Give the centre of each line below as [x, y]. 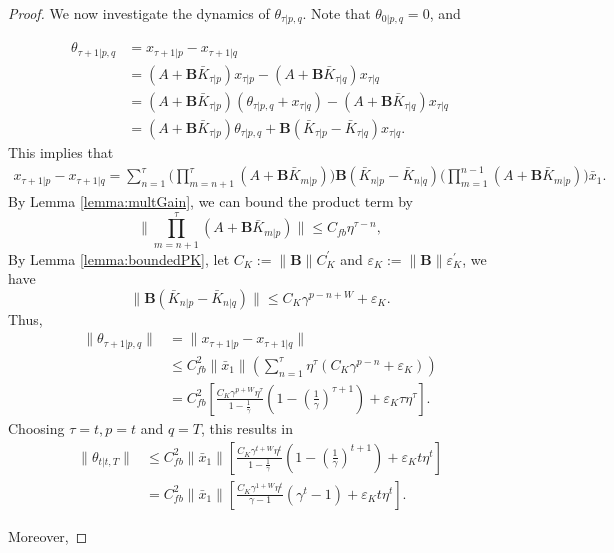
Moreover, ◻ [48, 535]
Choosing [36, 428]
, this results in [247, 428]
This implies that [61, 152]
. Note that [336, 13]
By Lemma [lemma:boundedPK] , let [119, 258]
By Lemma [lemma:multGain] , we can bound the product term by [211, 200]
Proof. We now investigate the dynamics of [139, 13]
